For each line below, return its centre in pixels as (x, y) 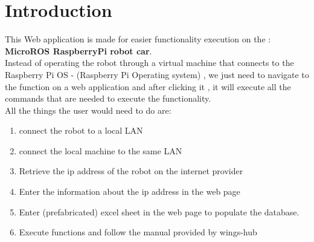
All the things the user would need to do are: (88, 110)
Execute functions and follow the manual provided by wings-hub (138, 232)
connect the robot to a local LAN (81, 130)
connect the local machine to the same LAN (101, 150)
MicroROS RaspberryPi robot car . (78, 51)
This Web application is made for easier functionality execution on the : (138, 39)
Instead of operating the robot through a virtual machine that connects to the (149, 63)
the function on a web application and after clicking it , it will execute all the (148, 86)
